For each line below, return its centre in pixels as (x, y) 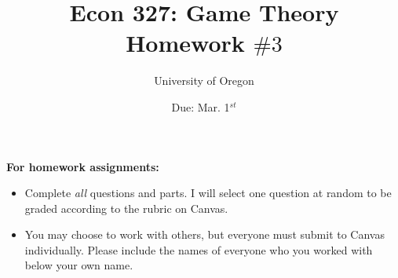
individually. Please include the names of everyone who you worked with (199, 249)
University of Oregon (204, 80)
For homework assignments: (83, 166)
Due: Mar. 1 (201, 106)
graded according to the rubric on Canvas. (126, 208)
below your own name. (79, 265)
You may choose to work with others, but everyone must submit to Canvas (204, 234)
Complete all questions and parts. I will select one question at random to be (208, 193)
